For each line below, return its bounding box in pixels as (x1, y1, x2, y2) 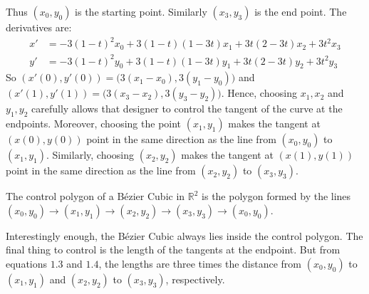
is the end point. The (254, 4, 347, 19)
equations (6, 256, 48, 271)
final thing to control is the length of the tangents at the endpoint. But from (6, 242, 341, 257)
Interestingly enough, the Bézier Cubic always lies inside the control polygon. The (6, 228, 363, 243)
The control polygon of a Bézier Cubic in (6, 189, 185, 204)
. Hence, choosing (221, 85, 297, 100)
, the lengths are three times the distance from (98, 256, 302, 271)
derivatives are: (6, 20, 72, 34)
